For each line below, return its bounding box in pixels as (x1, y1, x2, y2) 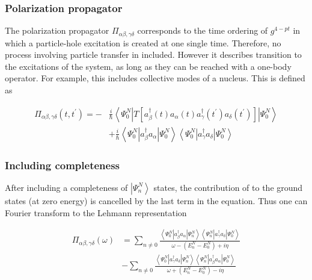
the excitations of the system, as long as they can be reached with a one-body (5, 60, 292, 72)
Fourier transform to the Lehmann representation (5, 206, 187, 219)
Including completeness (5, 157, 120, 172)
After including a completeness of (5, 181, 128, 193)
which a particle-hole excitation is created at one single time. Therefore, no (5, 36, 281, 49)
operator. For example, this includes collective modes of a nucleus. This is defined (5, 72, 305, 84)
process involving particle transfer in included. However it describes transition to (5, 48, 302, 61)
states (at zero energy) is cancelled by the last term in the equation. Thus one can (5, 194, 308, 207)
